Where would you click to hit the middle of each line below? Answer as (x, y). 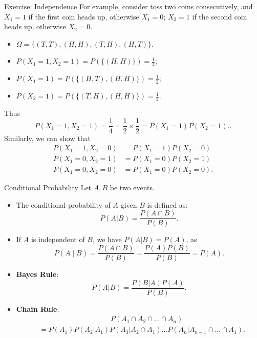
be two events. (132, 187)
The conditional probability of (63, 204)
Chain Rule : (38, 309)
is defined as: (167, 204)
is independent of (58, 239)
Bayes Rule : (37, 274)
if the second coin (220, 16)
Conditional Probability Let (48, 187)
